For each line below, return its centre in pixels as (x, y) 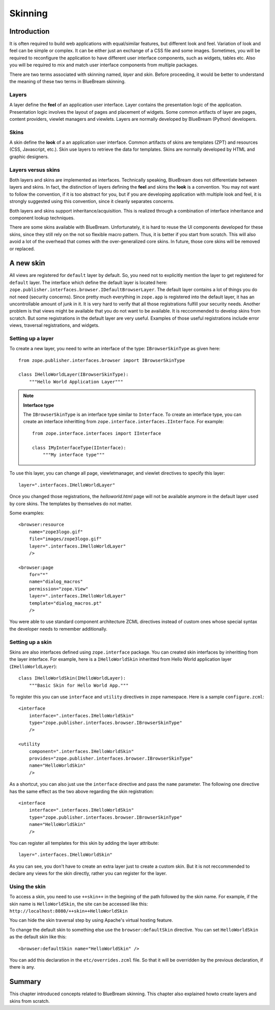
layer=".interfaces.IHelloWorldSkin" (66, 855)
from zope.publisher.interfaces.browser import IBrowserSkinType (102, 360)
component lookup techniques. (42, 218)
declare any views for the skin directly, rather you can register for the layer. (88, 873)
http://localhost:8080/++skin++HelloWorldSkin (68, 911)
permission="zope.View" (59, 589)
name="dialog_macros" (56, 582)
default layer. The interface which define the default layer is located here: (88, 282)
